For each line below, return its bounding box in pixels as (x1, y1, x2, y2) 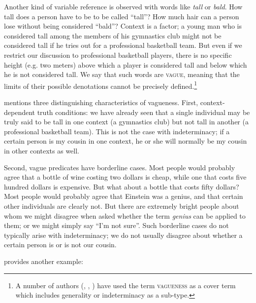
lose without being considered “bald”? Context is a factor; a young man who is (4, 21, 242, 31)
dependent (4, 107, 35, 117)
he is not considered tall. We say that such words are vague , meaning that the (4, 69, 240, 79)
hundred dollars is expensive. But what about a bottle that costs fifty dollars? (4, 181, 239, 191)
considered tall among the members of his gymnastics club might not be (4, 30, 222, 40)
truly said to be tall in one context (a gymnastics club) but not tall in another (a (4, 116, 249, 127)
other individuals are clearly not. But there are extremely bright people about (4, 200, 239, 211)
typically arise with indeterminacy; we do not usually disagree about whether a (4, 229, 243, 240)
